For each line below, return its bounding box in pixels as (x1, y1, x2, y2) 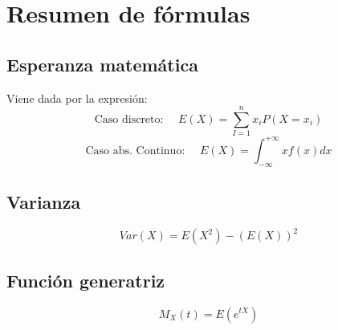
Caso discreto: (94, 113, 164, 125)
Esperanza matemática (6, 51, 198, 76)
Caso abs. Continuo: (85, 145, 185, 157)
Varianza (6, 189, 81, 214)
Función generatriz (6, 267, 165, 292)
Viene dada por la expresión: (6, 89, 148, 106)
